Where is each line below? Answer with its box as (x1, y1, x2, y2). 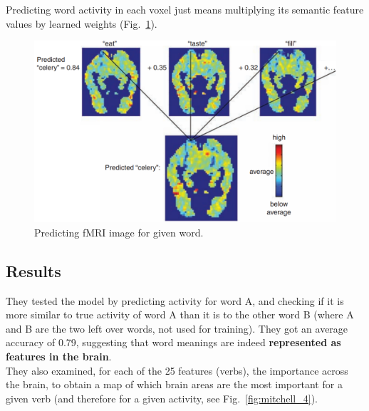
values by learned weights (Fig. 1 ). (6, 16, 157, 31)
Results (6, 259, 61, 281)
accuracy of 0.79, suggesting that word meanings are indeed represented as (6, 335, 341, 350)
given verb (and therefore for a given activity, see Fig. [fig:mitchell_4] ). (6, 390, 318, 405)
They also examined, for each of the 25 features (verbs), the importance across (6, 363, 348, 378)
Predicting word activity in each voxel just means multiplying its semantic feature (6, 2, 364, 16)
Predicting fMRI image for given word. (34, 224, 204, 239)
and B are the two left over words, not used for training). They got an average (6, 321, 348, 335)
